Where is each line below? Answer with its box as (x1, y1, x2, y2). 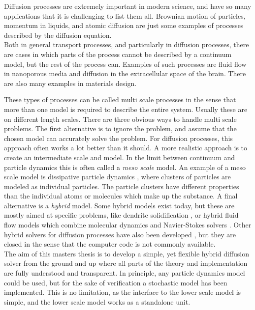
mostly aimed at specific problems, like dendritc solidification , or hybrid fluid (4, 210, 239, 220)
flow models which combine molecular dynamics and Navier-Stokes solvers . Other (4, 220, 252, 230)
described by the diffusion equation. (4, 29, 112, 40)
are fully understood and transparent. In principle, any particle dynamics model (4, 268, 245, 278)
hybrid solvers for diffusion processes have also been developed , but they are (4, 229, 236, 239)
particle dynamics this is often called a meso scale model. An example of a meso (4, 162, 246, 172)
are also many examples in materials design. (4, 78, 137, 88)
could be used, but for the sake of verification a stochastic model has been (4, 277, 227, 287)
